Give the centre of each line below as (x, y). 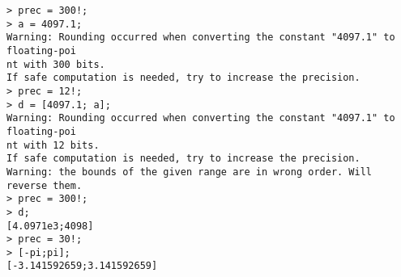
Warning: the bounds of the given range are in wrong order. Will (190, 172)
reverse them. (45, 185)
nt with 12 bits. (53, 145)
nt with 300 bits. (56, 64)
